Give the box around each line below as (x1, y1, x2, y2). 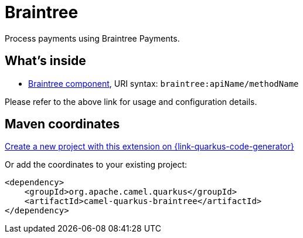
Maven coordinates (5, 117, 120, 132)
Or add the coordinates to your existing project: (5, 159, 188, 170)
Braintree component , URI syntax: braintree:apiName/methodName (28, 78, 299, 89)
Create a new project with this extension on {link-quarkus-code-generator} (5, 141, 294, 152)
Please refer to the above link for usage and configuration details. (5, 96, 257, 107)
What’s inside (5, 53, 86, 69)
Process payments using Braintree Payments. (5, 33, 180, 43)
